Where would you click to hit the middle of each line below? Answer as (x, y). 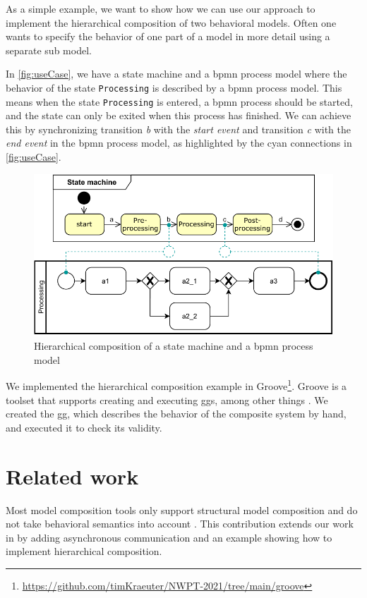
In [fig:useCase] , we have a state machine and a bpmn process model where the (176, 74)
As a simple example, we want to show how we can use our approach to (161, 8)
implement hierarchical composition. (84, 551)
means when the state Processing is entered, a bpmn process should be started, (179, 101)
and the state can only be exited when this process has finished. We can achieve (179, 115)
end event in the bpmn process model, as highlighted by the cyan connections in (179, 143)
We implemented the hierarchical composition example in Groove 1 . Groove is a (176, 385)
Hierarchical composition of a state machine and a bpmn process (174, 346)
